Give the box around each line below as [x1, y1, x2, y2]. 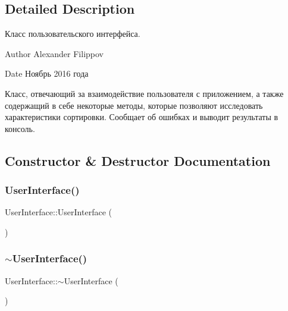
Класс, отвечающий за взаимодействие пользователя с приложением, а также [5, 87, 284, 99]
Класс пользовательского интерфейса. [5, 27, 140, 40]
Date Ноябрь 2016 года [5, 67, 89, 80]
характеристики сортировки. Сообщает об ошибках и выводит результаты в [5, 111, 278, 123]
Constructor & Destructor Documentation [5, 151, 271, 169]
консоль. [5, 122, 35, 134]
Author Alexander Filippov [5, 47, 104, 59]
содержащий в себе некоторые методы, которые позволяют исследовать [5, 99, 263, 111]
